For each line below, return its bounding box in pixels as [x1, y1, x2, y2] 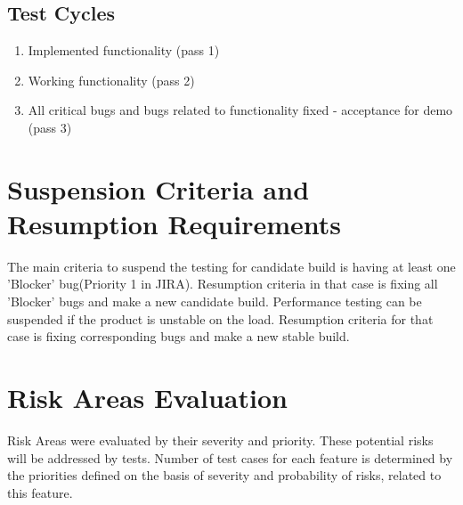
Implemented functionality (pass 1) [28, 41, 220, 60]
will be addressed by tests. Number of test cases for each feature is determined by [7, 448, 453, 467]
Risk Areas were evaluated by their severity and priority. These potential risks [7, 430, 434, 449]
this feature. [7, 483, 73, 501]
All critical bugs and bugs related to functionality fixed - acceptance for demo [28, 101, 453, 119]
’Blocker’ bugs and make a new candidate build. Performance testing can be [7, 292, 422, 311]
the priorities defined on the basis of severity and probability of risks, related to [7, 466, 442, 485]
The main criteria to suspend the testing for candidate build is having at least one [7, 257, 456, 275]
